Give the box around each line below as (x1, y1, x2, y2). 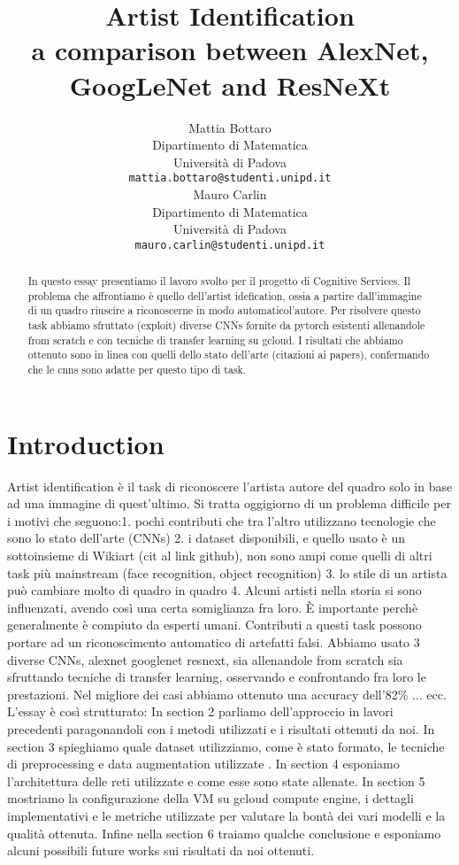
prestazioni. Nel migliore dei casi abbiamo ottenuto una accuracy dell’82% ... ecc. (7, 684, 447, 703)
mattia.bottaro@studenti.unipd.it (128, 172, 332, 185)
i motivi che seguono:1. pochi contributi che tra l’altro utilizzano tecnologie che (7, 511, 436, 529)
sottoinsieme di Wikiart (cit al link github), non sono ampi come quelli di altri (7, 546, 432, 565)
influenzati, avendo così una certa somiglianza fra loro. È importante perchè (7, 598, 418, 616)
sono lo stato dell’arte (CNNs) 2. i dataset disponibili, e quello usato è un (7, 529, 406, 547)
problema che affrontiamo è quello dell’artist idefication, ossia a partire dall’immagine (27, 288, 422, 303)
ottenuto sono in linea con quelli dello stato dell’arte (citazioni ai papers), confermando (27, 347, 430, 362)
